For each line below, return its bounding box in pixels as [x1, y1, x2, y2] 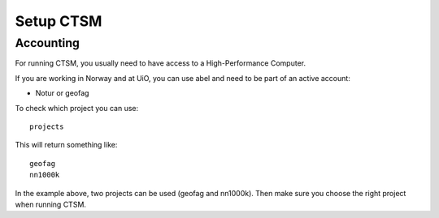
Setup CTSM [15, 12, 102, 30]
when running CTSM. [15, 199, 87, 209]
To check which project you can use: [15, 103, 139, 113]
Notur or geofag [35, 88, 89, 98]
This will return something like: [15, 140, 118, 150]
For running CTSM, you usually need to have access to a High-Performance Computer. [15, 58, 306, 68]
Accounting [15, 36, 80, 50]
